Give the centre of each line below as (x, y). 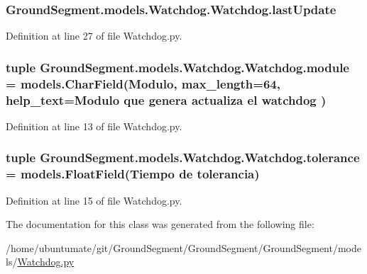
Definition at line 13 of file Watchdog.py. (94, 126)
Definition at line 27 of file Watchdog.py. (94, 36)
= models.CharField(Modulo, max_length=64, (143, 83)
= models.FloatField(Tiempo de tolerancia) (133, 174)
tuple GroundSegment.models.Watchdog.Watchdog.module (177, 67)
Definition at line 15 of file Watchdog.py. (94, 200)
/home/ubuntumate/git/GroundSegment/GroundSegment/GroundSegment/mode (183, 247)
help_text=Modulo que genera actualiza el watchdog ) (166, 99)
